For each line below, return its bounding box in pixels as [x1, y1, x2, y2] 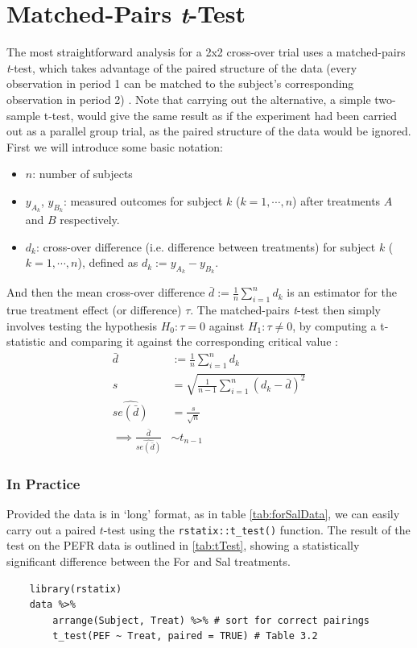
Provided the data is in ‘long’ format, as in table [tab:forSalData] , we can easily [6, 505, 400, 522]
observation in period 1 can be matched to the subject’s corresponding [6, 75, 354, 92]
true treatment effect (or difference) [6, 301, 182, 318]
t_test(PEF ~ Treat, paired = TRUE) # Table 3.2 [52, 630, 318, 642]
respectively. [60, 211, 120, 228]
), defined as [77, 254, 138, 271]
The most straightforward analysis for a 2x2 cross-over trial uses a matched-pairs [6, 44, 406, 60]
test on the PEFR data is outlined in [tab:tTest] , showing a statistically [6, 537, 360, 554]
